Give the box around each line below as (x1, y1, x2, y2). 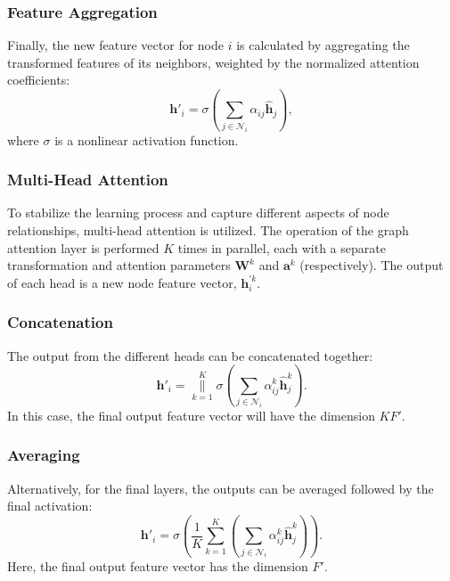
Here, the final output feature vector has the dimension (7, 556, 308, 575)
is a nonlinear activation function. (54, 130, 239, 149)
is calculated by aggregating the (236, 36, 410, 54)
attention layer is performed (7, 238, 160, 257)
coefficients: (7, 70, 70, 89)
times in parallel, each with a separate (177, 238, 386, 257)
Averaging (7, 444, 80, 466)
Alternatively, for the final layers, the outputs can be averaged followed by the (7, 479, 434, 497)
